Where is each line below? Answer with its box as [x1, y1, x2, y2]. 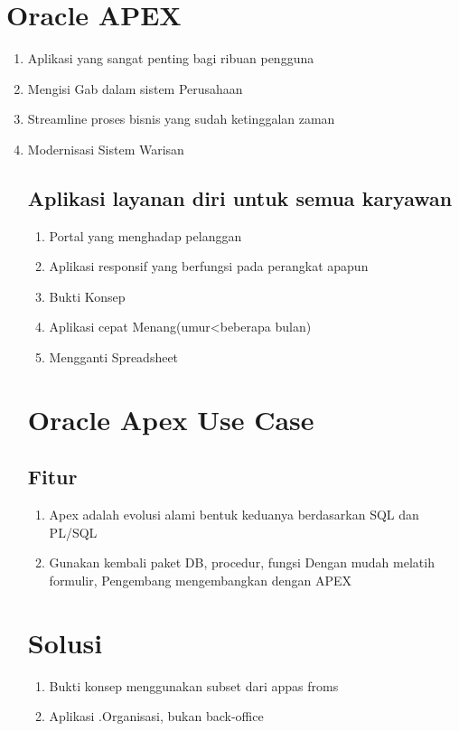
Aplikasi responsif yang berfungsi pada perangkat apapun [49, 257, 369, 276]
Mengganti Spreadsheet [49, 348, 179, 367]
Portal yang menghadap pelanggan [49, 226, 242, 245]
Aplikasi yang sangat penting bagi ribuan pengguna [27, 49, 314, 68]
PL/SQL [49, 522, 98, 541]
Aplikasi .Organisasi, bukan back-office [49, 707, 264, 726]
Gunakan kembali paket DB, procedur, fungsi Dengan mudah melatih [49, 553, 435, 572]
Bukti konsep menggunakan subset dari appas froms [49, 676, 339, 695]
